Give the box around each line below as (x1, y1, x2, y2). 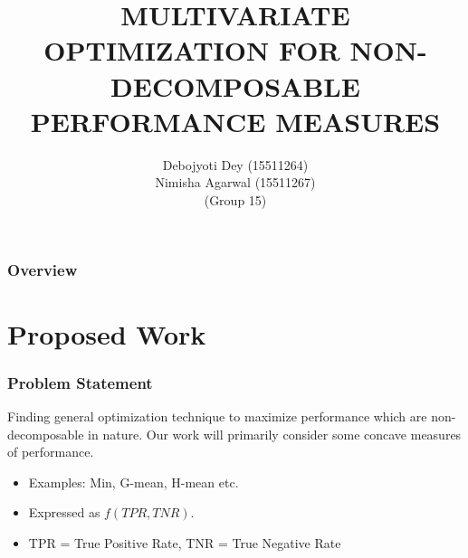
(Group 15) (204, 190, 267, 209)
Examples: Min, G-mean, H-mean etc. (28, 472, 239, 491)
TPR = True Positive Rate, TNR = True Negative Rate (28, 533, 341, 552)
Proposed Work (7, 315, 206, 352)
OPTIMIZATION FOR (43, 32, 340, 69)
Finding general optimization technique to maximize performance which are (7, 406, 427, 425)
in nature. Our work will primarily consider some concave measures (88, 424, 462, 443)
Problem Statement (7, 371, 153, 393)
